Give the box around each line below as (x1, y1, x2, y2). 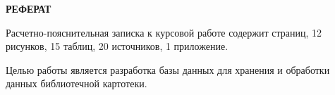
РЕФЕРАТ (6, 1, 51, 15)
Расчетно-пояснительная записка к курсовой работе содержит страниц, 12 (6, 25, 322, 39)
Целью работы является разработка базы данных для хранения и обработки (6, 62, 330, 77)
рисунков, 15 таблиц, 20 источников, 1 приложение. (6, 39, 229, 53)
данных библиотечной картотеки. (6, 76, 147, 91)
